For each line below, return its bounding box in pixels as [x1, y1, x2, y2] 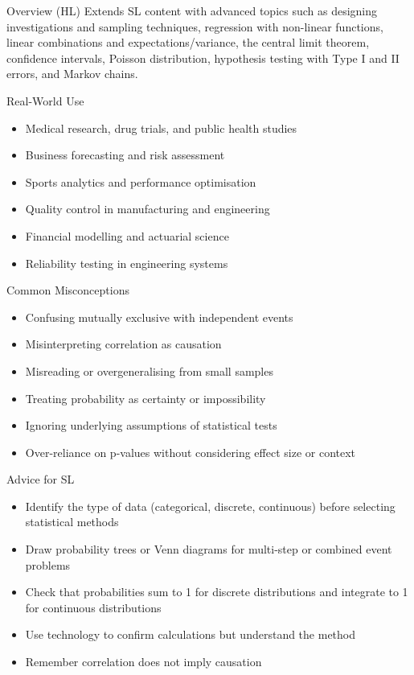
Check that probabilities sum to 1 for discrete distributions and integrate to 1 [25, 583, 408, 600]
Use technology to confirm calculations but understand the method [25, 626, 356, 643]
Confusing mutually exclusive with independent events [25, 308, 293, 325]
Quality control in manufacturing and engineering [25, 200, 270, 217]
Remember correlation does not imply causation [25, 653, 262, 670]
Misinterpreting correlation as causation [25, 335, 222, 352]
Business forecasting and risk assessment [25, 146, 225, 163]
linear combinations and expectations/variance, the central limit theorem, [6, 34, 370, 51]
